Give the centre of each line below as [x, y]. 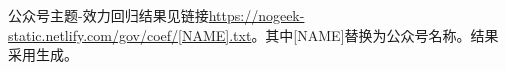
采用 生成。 [43, 54]
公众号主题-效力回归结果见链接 [108, 15]
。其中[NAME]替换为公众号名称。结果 [375, 34]
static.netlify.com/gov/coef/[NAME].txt [130, 34]
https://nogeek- [256, 15]
